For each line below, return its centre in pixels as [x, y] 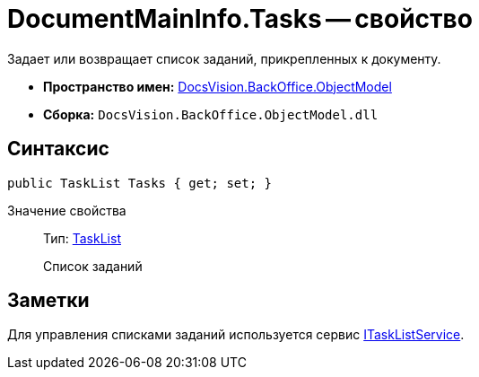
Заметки [48, 301]
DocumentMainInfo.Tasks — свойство [240, 19]
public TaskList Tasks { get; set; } [140, 183]
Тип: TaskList [82, 238]
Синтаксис [58, 149]
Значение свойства [67, 210]
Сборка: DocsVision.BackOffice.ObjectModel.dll [211, 114]
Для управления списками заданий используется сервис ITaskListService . [236, 335]
